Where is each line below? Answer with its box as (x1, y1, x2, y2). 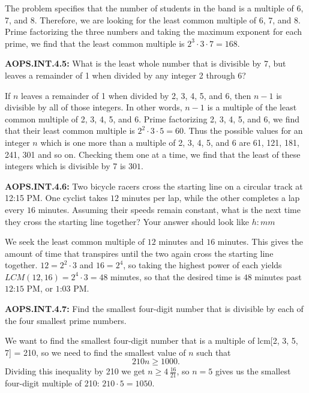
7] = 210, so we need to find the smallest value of (5, 346, 186, 358)
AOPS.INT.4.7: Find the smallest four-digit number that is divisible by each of (5, 302, 304, 315)
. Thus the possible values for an (183, 124, 303, 137)
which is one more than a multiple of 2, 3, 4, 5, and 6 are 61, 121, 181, (40, 136, 299, 148)
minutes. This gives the (217, 235, 304, 248)
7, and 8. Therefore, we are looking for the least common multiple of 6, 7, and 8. (5, 13, 301, 26)
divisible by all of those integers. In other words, (5, 101, 182, 113)
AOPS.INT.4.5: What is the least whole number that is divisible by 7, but (5, 57, 286, 70)
